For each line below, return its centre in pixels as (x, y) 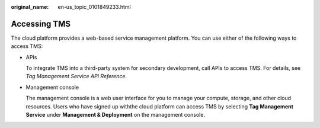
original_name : (30, 7)
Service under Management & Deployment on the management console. (116, 115)
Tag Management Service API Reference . (76, 76)
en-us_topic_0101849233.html (94, 7)
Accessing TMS (41, 24)
